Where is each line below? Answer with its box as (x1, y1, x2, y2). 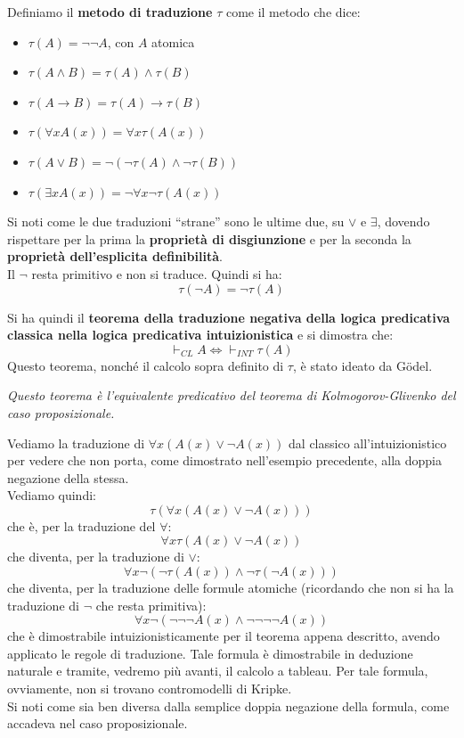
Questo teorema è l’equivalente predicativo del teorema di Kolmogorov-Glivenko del (7, 386, 456, 405)
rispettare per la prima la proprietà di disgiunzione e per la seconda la (7, 229, 411, 248)
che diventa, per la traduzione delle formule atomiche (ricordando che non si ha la (7, 578, 454, 597)
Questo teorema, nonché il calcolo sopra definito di (7, 356, 284, 374)
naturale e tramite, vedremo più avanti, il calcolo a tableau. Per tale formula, (7, 661, 428, 680)
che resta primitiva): (95, 595, 207, 614)
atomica (151, 32, 195, 51)
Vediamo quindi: (7, 486, 96, 504)
